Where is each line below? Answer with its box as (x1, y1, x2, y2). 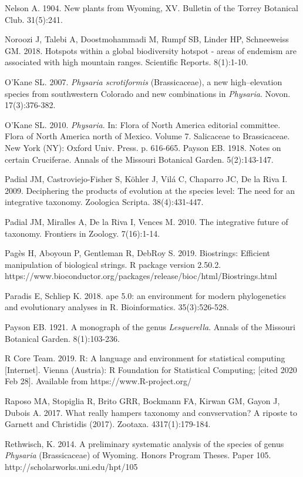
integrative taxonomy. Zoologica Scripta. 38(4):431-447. (5, 196, 204, 208)
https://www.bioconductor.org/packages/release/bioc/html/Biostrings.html (5, 270, 277, 282)
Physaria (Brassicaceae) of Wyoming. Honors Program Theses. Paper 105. (5, 449, 271, 461)
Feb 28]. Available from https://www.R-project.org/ (5, 375, 191, 387)
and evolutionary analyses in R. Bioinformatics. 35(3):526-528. (5, 301, 229, 313)
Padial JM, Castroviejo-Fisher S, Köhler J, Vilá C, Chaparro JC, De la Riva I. (5, 173, 288, 185)
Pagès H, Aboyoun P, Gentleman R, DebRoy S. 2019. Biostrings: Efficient (5, 247, 271, 259)
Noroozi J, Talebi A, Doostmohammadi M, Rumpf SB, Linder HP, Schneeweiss (5, 33, 289, 45)
